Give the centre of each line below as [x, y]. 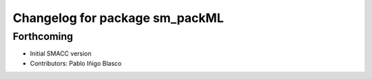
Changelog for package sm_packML [118, 18]
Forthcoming [43, 36]
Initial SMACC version [61, 54]
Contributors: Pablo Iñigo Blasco [76, 63]
